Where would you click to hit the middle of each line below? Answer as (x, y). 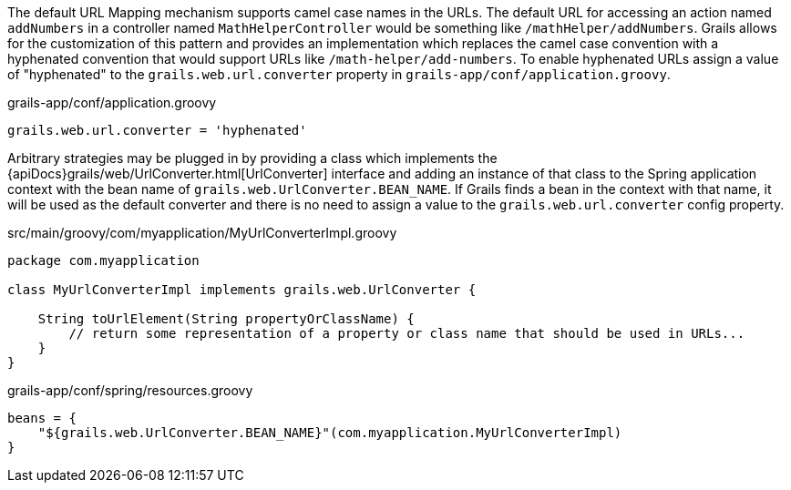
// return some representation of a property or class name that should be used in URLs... (407, 333)
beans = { (42, 418)
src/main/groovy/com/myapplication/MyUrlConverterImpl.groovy (202, 233)
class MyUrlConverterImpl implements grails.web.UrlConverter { (242, 290)
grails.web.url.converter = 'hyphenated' (157, 130)
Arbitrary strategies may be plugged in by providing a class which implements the (252, 158)
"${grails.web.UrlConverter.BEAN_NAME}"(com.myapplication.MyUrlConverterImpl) (330, 433)
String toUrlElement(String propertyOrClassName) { (226, 319)
